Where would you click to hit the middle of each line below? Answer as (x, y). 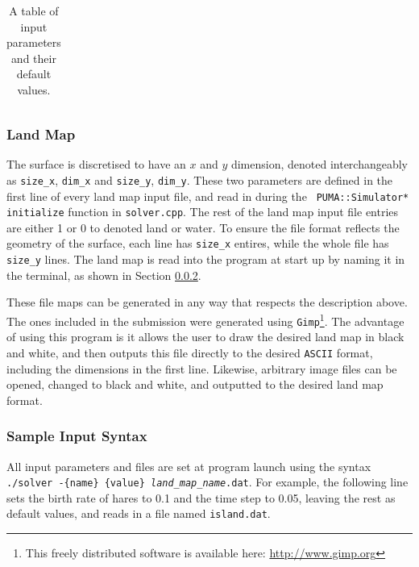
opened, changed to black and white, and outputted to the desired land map (195, 384)
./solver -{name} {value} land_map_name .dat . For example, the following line (207, 482)
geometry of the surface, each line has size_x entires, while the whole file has (198, 243)
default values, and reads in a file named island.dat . (139, 513)
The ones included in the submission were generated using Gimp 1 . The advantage (205, 319)
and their (33, 58)
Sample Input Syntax (77, 436)
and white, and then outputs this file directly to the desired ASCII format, (190, 352)
